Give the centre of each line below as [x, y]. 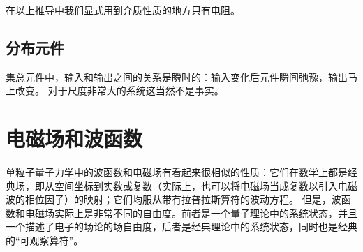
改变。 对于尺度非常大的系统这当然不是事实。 [119, 90]
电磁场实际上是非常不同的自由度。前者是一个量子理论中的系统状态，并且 [191, 213]
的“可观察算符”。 [45, 240]
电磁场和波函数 [74, 139]
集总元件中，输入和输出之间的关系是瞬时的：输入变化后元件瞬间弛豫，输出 [177, 76]
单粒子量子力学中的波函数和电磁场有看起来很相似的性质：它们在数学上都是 [177, 172]
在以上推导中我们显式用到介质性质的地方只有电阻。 [123, 10]
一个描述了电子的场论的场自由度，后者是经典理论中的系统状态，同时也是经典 [181, 227]
